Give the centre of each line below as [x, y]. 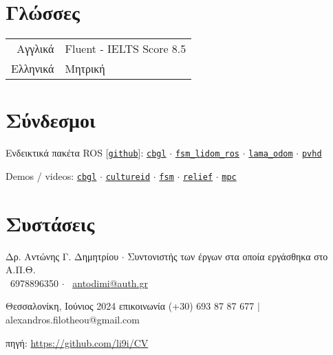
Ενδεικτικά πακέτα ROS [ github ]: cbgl [86, 153]
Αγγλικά [35, 49]
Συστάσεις [50, 223]
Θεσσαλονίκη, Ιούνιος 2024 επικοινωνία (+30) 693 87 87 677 [130, 306]
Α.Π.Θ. [21, 270]
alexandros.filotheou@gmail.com [73, 320]
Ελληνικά [33, 69]
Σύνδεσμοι [51, 120]
